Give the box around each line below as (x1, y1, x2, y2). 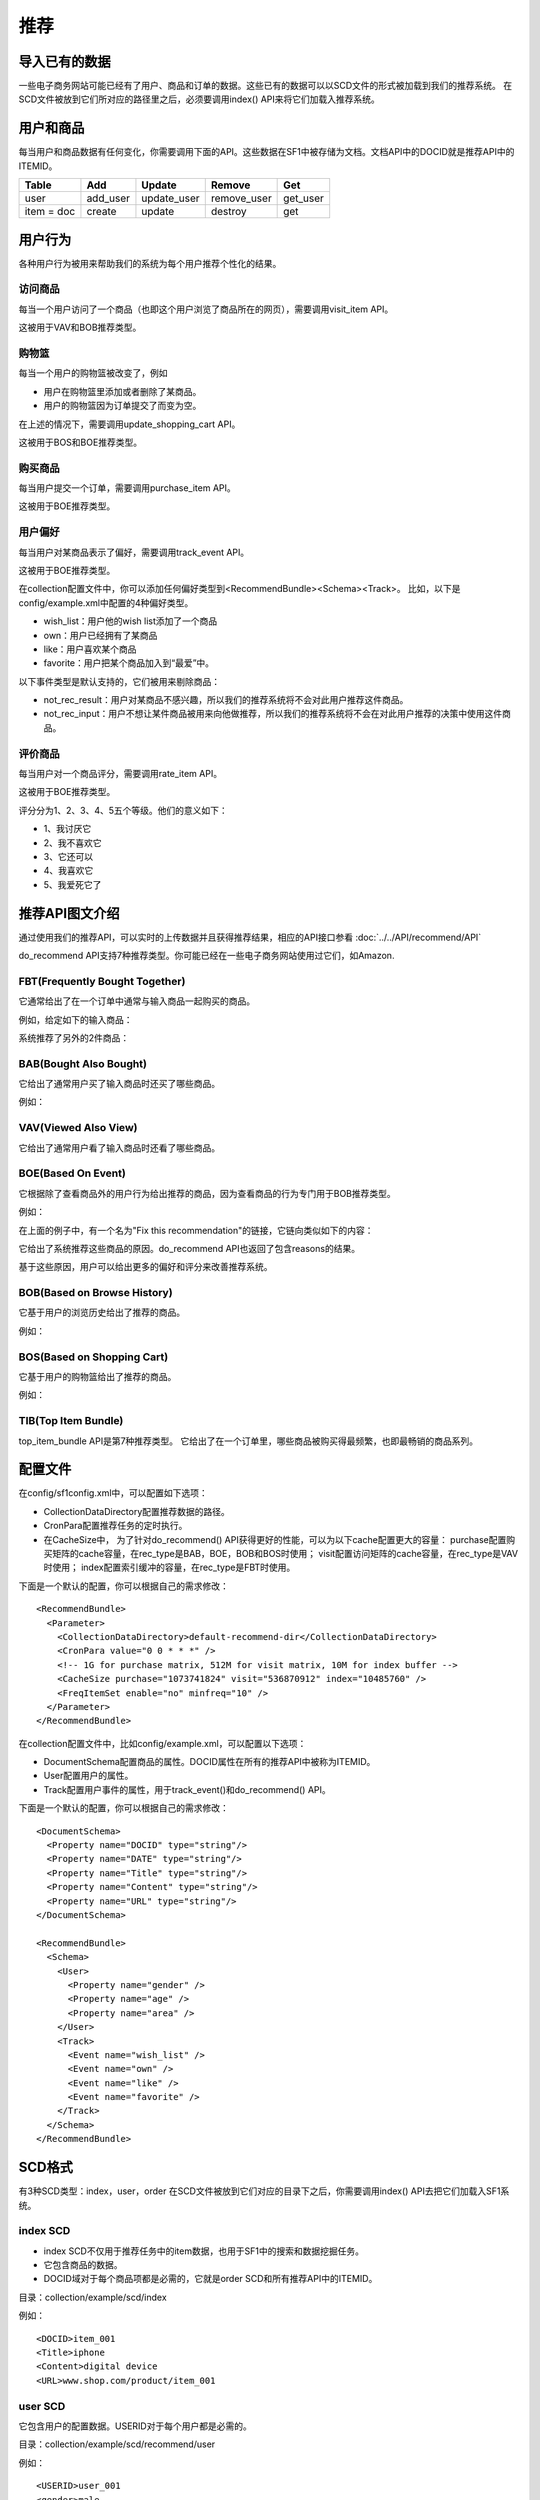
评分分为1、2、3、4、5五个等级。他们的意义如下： (18, 804, 229, 816)
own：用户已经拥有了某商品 (43, 629, 158, 641)
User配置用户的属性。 (43, 1770, 134, 1782)
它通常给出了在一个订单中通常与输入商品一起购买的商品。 (18, 995, 255, 1007)
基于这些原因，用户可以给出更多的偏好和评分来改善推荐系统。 (18, 1261, 273, 1273)
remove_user (210, 191, 272, 205)
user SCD (18, 2399, 66, 2413)
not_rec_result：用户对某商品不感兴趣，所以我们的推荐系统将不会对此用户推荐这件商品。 (43, 694, 409, 706)
